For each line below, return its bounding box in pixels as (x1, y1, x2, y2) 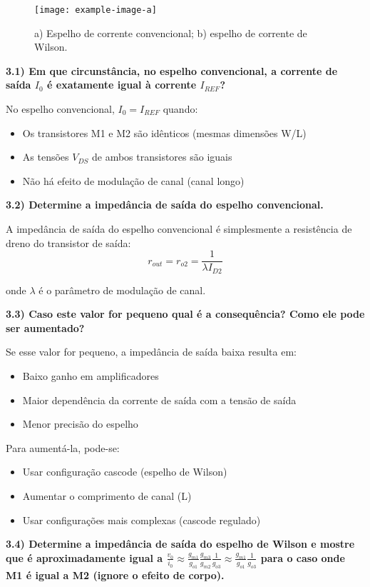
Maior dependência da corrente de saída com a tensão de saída (22, 392, 297, 407)
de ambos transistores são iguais (91, 149, 232, 164)
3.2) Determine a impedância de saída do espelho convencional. (6, 197, 324, 212)
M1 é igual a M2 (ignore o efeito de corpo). (6, 567, 225, 582)
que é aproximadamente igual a (6, 550, 163, 565)
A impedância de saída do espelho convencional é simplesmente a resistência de (6, 221, 352, 236)
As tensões (22, 149, 69, 164)
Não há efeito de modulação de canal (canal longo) (22, 173, 245, 188)
